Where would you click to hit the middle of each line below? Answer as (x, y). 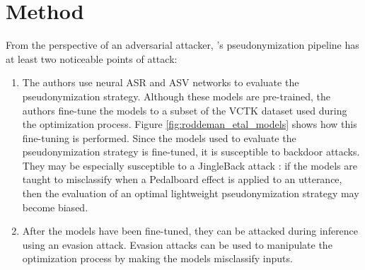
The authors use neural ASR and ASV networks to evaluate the (161, 82)
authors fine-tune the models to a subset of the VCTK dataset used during (185, 110)
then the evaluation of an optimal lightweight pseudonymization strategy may (191, 193)
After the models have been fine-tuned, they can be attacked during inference (190, 231)
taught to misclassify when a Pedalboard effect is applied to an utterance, (182, 179)
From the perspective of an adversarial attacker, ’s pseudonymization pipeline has (182, 45)
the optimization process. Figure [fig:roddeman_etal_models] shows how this (190, 124)
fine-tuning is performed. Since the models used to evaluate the (159, 137)
